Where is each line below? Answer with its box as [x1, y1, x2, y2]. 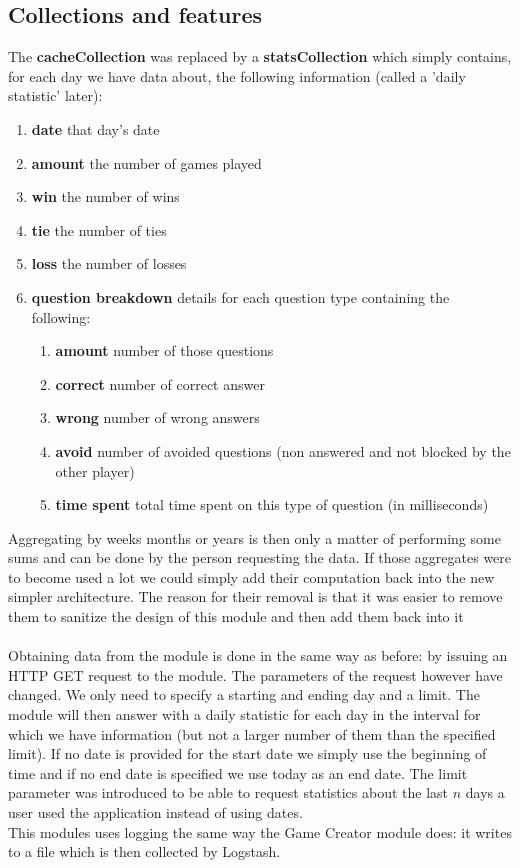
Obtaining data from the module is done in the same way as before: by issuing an [8, 645, 508, 666]
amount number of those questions [55, 340, 274, 361]
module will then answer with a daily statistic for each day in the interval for [8, 704, 481, 725]
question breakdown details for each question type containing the [31, 286, 450, 307]
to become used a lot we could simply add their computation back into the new [8, 566, 495, 587]
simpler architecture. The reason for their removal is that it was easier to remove [8, 586, 503, 607]
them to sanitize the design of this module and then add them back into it [8, 606, 464, 627]
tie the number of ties [31, 219, 167, 240]
